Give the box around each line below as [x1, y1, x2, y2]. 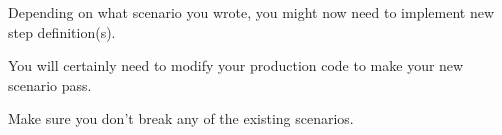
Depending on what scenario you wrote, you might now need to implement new [8, 2, 495, 22]
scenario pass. [8, 74, 92, 95]
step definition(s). [8, 21, 116, 42]
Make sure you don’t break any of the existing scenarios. [8, 108, 354, 129]
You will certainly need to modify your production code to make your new [8, 55, 464, 76]
